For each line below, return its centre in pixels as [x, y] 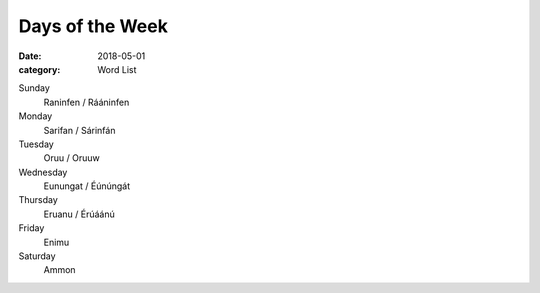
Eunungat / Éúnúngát [87, 186]
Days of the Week [93, 26]
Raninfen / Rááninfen [86, 102]
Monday [35, 116]
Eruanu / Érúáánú [79, 214]
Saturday [37, 256]
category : [39, 69]
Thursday [38, 200]
